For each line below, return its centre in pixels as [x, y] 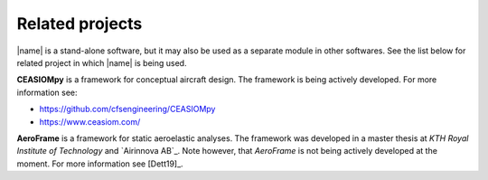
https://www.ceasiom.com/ [90, 121]
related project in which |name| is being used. [102, 62]
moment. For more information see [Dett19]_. [100, 164]
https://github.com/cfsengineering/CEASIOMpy [127, 109]
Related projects [80, 24]
